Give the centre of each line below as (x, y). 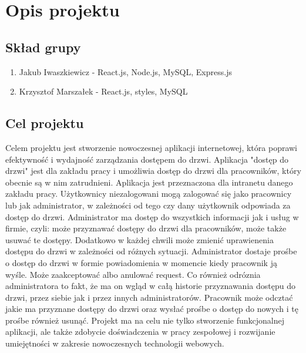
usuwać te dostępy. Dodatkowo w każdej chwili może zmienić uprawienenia (139, 239)
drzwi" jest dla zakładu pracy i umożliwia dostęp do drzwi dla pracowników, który (153, 171)
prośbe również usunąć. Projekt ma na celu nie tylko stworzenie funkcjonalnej (145, 320)
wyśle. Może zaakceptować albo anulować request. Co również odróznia (133, 274)
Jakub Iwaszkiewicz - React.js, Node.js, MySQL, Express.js (125, 71)
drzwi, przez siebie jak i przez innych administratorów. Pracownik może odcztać (149, 297)
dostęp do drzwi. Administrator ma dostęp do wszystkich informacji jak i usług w (152, 216)
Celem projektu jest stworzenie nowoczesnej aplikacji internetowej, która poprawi (152, 147)
